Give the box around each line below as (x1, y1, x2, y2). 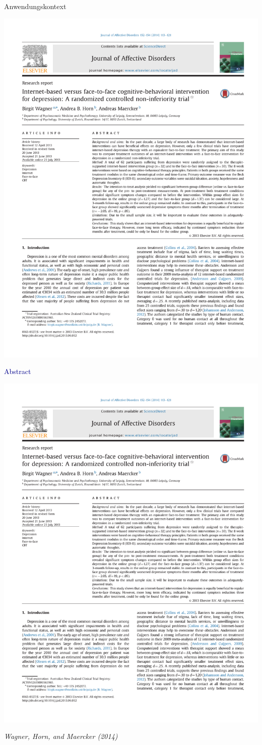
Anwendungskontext (4, 1, 67, 11)
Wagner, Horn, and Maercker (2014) (4, 731, 118, 741)
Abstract (4, 366, 31, 377)
